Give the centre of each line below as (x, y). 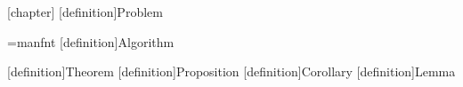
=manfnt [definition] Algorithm (91, 41)
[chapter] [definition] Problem (85, 12)
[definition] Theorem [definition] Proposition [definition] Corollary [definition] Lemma (231, 71)
